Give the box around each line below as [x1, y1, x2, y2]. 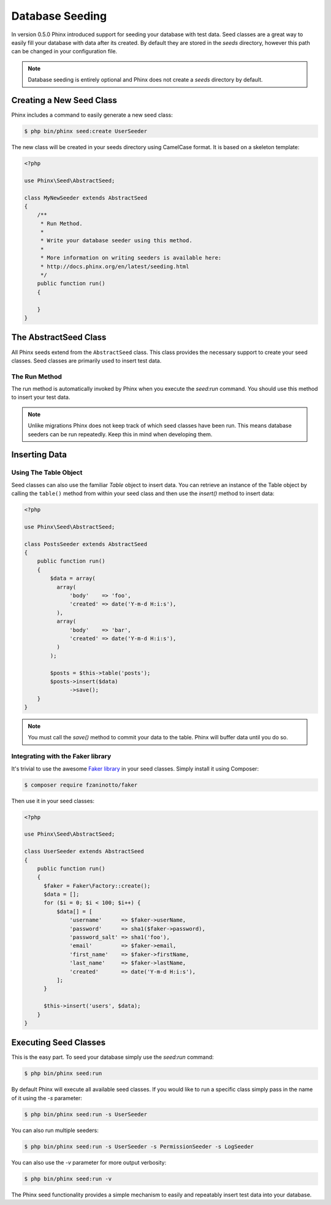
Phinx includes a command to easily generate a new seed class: [11, 111, 173, 119]
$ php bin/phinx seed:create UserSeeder [24, 128, 147, 134]
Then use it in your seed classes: [11, 797, 95, 804]
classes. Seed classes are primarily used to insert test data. [11, 356, 162, 364]
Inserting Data [11, 450, 67, 460]
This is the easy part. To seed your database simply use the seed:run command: [11, 1053, 214, 1061]
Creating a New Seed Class [11, 95, 118, 106]
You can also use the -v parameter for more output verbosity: [11, 1158, 167, 1166]
